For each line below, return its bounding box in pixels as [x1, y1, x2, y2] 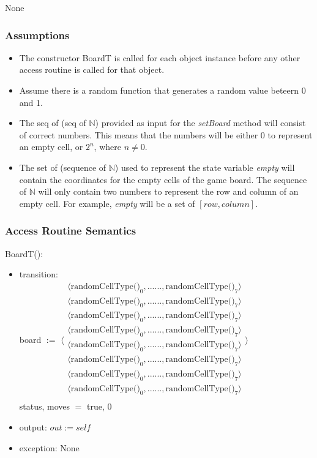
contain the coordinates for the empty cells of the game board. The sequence [19, 173, 307, 186]
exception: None [19, 441, 80, 454]
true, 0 [87, 400, 112, 413]
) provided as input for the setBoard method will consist [95, 116, 306, 129]
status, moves [19, 400, 70, 413]
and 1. [19, 96, 43, 108]
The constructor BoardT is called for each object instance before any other [19, 51, 300, 64]
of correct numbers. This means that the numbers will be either [19, 128, 258, 141]
